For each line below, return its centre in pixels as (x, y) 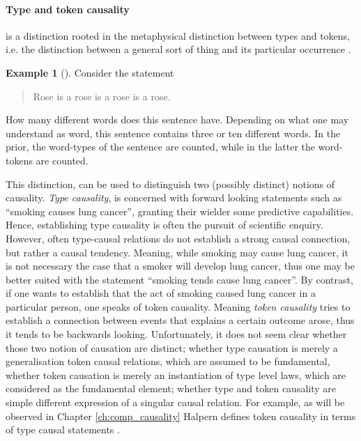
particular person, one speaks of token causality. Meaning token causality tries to (178, 306)
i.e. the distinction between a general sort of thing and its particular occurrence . (178, 49)
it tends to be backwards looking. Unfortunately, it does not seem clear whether (176, 334)
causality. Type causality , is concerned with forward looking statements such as (174, 198)
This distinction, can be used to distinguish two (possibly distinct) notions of (170, 184)
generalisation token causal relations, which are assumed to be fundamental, (168, 361)
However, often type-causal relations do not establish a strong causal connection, (178, 238)
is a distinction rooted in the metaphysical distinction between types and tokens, (178, 35)
